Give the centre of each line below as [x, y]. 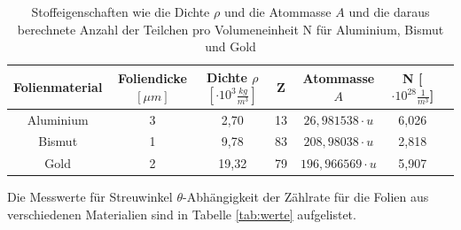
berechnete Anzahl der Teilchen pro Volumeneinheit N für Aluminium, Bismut [230, 29]
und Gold [230, 46]
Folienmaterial [58, 86]
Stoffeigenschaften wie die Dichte [121, 11]
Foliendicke [152, 77]
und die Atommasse [277, 11]
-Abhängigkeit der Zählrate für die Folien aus [305, 197]
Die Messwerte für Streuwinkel [90, 197]
